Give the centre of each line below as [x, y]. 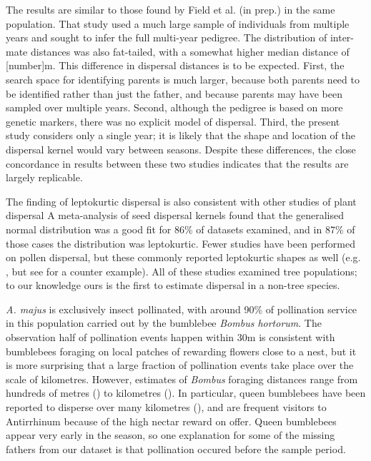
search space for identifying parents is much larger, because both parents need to [183, 79]
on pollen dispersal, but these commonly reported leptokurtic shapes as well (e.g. [183, 257]
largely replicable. [44, 177]
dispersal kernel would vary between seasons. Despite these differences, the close [181, 149]
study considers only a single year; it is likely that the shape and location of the [180, 135]
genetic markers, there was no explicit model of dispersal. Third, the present [173, 121]
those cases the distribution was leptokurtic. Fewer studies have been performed [180, 243]
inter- [342, 37]
